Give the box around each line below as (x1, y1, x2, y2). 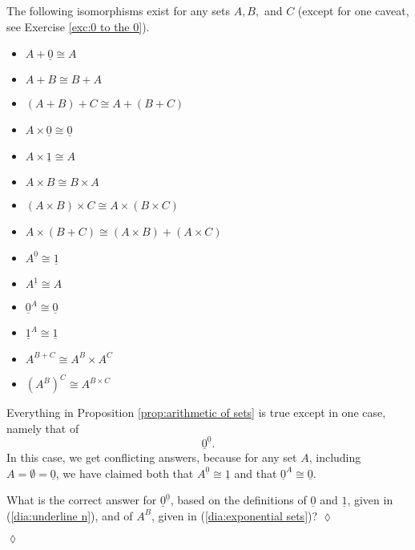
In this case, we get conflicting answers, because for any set (6, 448, 297, 465)
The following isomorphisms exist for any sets (6, 2, 230, 18)
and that (234, 464, 277, 481)
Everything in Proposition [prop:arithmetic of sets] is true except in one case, (6, 404, 386, 420)
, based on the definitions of (170, 491, 307, 508)
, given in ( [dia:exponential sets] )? (151, 507, 318, 524)
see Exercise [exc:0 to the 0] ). (6, 18, 150, 34)
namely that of (6, 419, 79, 436)
